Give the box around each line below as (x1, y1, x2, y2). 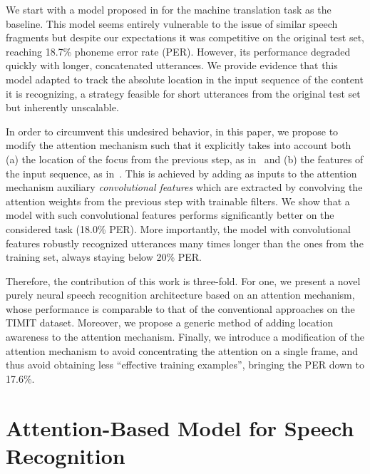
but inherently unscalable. (6, 100, 119, 115)
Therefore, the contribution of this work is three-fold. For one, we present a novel (6, 273, 361, 288)
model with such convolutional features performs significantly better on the (6, 207, 334, 222)
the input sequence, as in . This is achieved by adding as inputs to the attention (6, 165, 357, 180)
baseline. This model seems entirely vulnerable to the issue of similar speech (6, 16, 338, 31)
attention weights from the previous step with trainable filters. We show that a (6, 193, 350, 208)
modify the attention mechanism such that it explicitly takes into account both (6, 138, 351, 153)
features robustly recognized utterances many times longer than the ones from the (6, 235, 364, 250)
